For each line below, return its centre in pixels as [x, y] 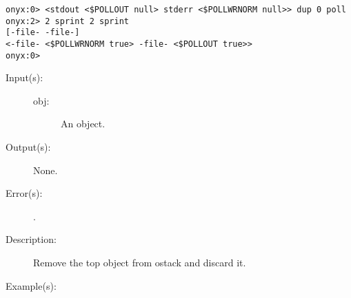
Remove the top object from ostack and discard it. [140, 263]
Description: [31, 239]
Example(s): [31, 285]
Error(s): [24, 193]
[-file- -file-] [43, 33]
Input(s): [24, 77]
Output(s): [28, 147]
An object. [83, 124]
